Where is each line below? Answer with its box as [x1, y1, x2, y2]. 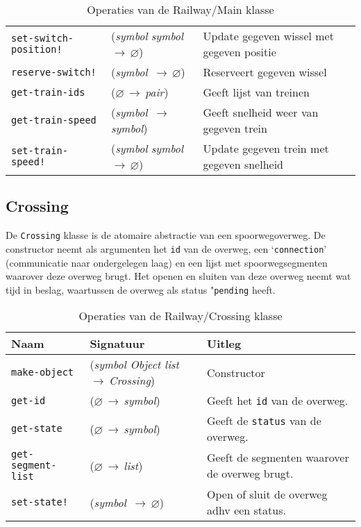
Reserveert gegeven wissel [203, 64, 327, 80]
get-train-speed [11, 115, 96, 126]
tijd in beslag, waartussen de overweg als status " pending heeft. [6, 282, 276, 296]
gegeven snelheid [203, 156, 284, 172]
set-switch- [11, 33, 74, 44]
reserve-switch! [11, 66, 96, 78]
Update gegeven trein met [203, 140, 329, 156]
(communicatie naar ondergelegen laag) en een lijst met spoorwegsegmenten [6, 255, 328, 269]
